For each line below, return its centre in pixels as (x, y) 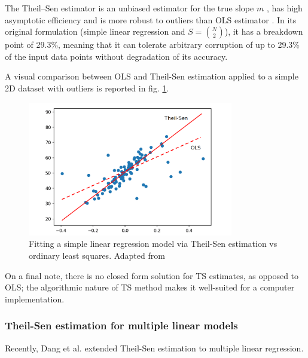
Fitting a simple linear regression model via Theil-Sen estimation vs (153, 244)
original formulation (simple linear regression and (95, 31)
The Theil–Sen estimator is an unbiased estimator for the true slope (129, 8)
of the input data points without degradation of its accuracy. (116, 56)
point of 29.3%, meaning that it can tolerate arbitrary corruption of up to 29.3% (153, 45)
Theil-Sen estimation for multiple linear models (121, 325)
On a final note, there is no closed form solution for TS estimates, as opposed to (152, 275)
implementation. (35, 299)
